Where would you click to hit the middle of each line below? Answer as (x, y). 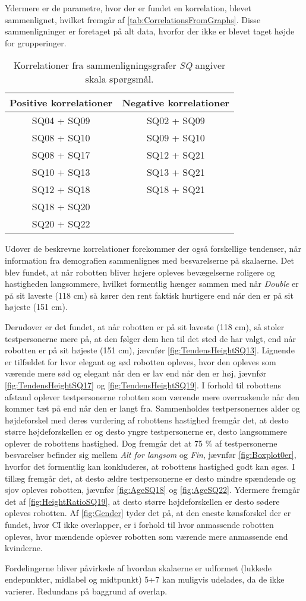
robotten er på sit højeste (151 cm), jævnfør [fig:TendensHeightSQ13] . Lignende (150, 350)
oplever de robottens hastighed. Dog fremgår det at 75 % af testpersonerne (141, 443)
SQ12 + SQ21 (176, 155)
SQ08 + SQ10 (61, 138)
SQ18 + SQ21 (176, 189)
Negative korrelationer (176, 103)
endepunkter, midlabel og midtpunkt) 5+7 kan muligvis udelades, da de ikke (145, 579)
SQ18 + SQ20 (61, 207)
